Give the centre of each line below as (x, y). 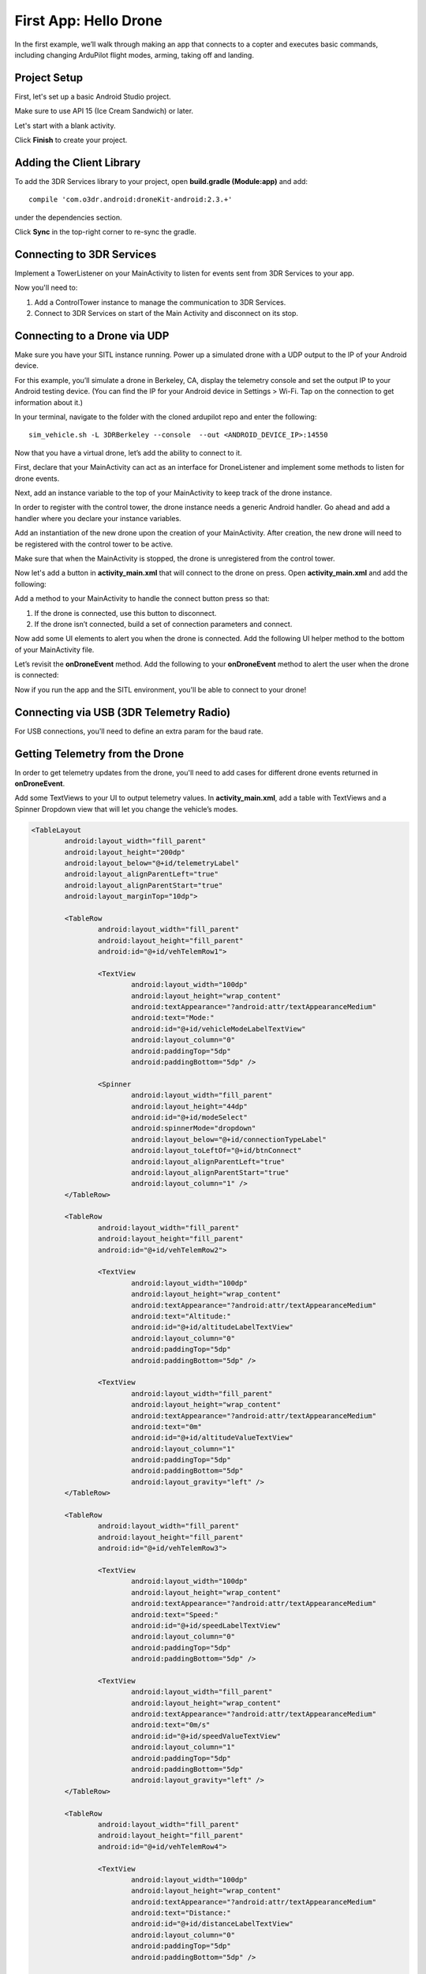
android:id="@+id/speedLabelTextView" (206, 1625)
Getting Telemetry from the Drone (99, 754)
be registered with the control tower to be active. (94, 544)
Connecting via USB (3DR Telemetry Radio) (123, 712)
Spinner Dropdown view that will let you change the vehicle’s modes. (126, 809)
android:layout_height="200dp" (125, 852)
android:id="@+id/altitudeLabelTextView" (212, 1327)
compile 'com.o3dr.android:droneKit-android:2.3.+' (131, 200)
